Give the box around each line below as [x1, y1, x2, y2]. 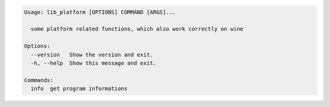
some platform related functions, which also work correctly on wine [31, 26, 244, 33]
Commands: [24, 77, 54, 83]
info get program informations [31, 85, 128, 92]
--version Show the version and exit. [31, 51, 153, 58]
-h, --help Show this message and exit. [31, 60, 157, 66]
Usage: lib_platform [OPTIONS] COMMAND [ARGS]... [24, 9, 176, 15]
